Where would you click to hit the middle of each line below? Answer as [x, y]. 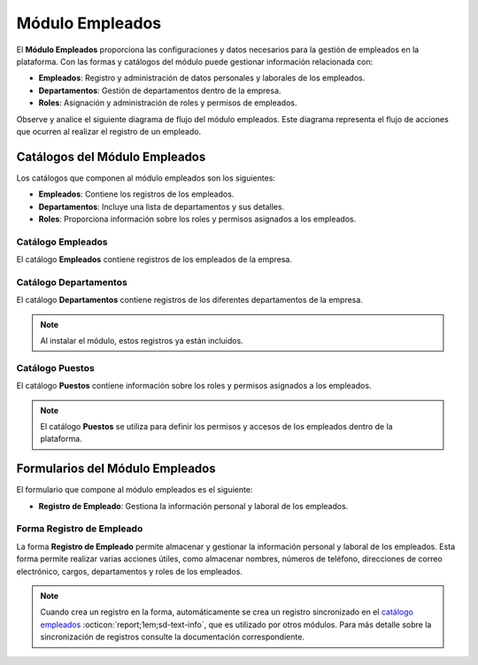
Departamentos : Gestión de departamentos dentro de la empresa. [160, 90]
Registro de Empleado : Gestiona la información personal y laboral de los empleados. [193, 506]
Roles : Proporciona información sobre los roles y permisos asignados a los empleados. [197, 219]
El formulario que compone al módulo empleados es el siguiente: [135, 490]
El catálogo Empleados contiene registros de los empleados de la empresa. [154, 259]
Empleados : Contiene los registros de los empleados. [136, 194]
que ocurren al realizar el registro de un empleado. [109, 131]
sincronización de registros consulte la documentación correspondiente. [173, 637]
